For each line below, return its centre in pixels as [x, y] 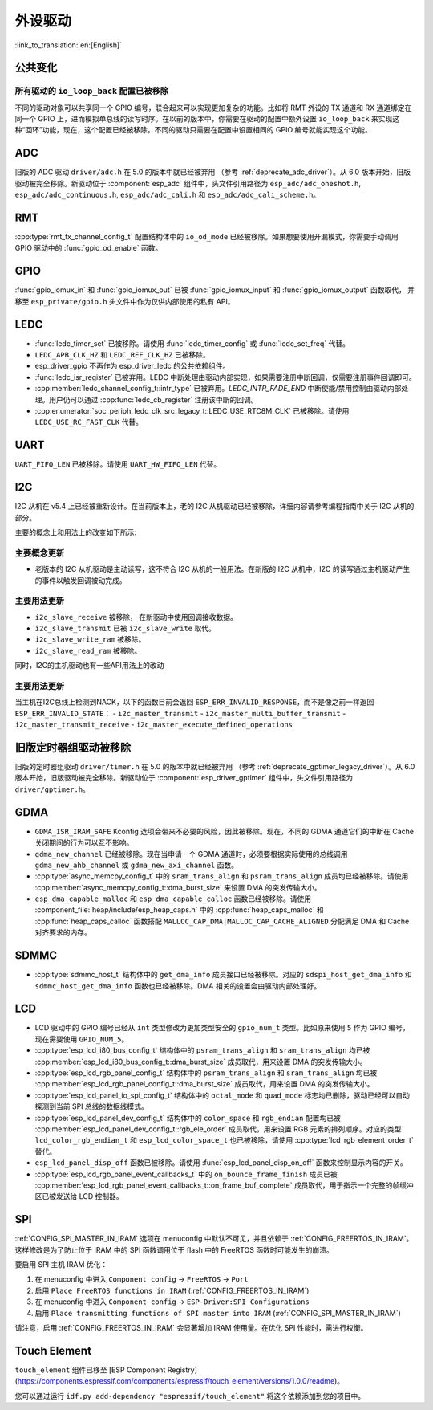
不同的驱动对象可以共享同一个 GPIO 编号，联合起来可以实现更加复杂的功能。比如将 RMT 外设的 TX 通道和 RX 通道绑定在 [213, 108]
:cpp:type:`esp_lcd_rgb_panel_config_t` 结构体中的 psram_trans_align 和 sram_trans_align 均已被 [206, 1073]
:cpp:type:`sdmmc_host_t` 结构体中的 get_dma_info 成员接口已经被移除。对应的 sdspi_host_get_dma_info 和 [223, 975]
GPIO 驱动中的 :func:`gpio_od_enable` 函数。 [89, 248]
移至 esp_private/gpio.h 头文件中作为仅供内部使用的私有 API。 [125, 301]
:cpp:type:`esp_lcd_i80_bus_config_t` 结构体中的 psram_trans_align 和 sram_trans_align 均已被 [202, 1050]
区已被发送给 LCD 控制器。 [79, 1196]
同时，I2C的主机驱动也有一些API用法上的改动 [89, 666]
